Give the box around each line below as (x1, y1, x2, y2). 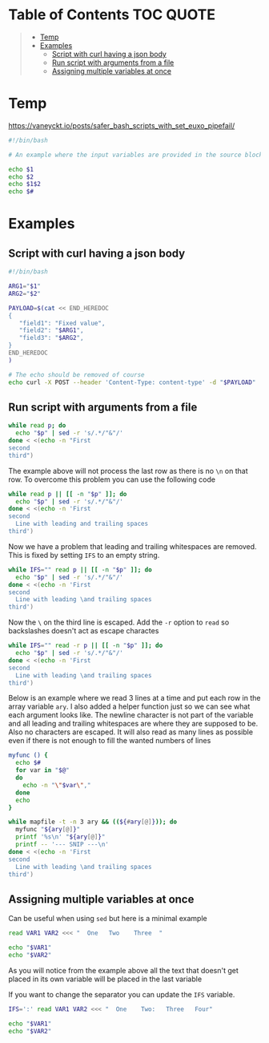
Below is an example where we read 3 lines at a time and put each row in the (8, 693, 261, 703)
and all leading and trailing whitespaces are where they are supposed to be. (8, 719, 259, 729)
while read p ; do (8, 422, 66, 430)
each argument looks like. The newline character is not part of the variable (8, 710, 254, 720)
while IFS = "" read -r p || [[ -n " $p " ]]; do (8, 641, 163, 650)
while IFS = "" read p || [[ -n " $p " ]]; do (8, 565, 152, 574)
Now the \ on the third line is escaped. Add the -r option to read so (8, 617, 230, 627)
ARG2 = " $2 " (8, 289, 42, 297)
